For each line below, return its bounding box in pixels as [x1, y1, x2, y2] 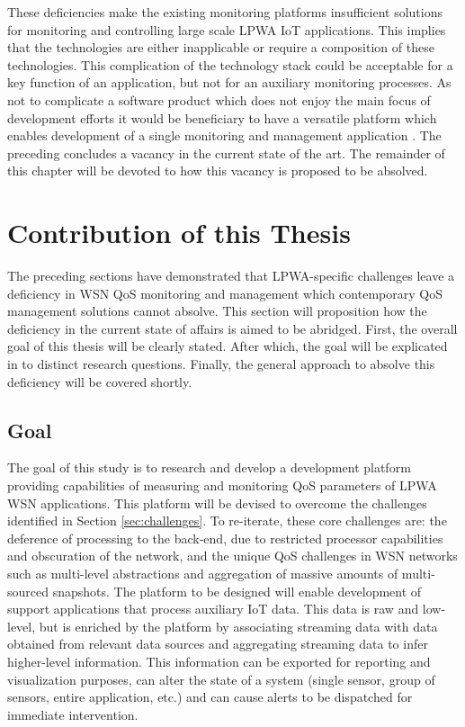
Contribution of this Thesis [7, 214, 351, 251]
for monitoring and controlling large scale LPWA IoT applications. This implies [7, 20, 446, 39]
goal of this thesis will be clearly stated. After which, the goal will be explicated [7, 337, 448, 355]
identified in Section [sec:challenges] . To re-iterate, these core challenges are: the [7, 511, 447, 530]
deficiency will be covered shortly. [7, 372, 192, 390]
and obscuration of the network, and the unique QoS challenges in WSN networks [7, 546, 458, 565]
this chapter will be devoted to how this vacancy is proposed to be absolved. [7, 161, 428, 180]
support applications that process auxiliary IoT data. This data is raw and [7, 599, 419, 618]
